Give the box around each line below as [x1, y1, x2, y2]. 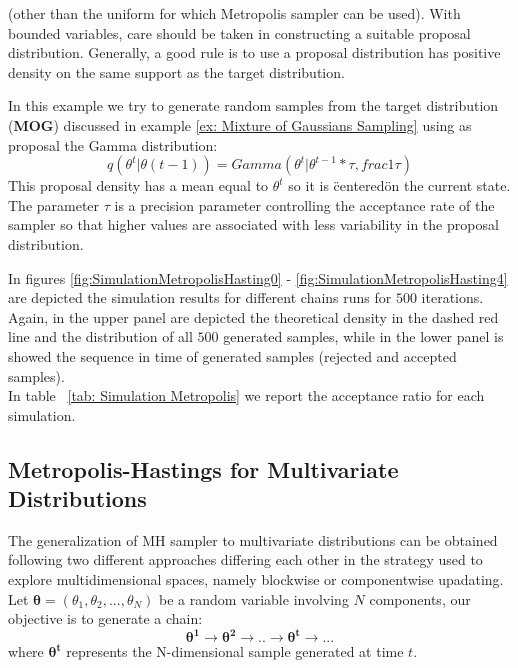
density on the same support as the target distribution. [8, 61, 345, 82]
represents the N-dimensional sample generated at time [66, 641, 404, 662]
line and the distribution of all [8, 326, 193, 347]
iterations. [421, 287, 484, 308]
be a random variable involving [159, 588, 349, 609]
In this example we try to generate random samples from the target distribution [8, 95, 499, 116]
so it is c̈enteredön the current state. [288, 175, 511, 196]
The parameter [8, 194, 100, 215]
